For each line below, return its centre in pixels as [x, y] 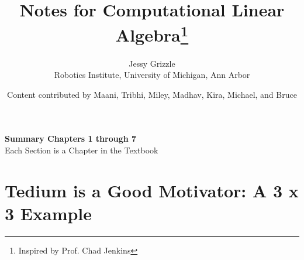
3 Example [49, 213]
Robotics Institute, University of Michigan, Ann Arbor [152, 75]
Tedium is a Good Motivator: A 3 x [152, 190]
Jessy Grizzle [152, 63]
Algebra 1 [152, 34]
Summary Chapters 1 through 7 [71, 138]
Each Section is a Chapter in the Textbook [82, 150]
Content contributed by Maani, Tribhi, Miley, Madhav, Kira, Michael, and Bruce [152, 94]
